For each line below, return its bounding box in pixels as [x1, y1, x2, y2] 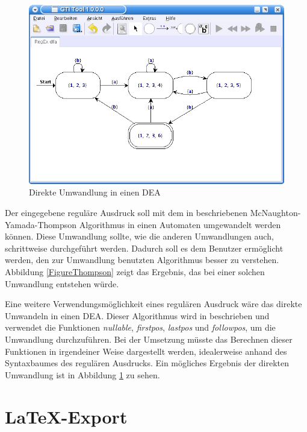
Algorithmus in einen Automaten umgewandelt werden [79, 218, 281, 230]
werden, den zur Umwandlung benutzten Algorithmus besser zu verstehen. [5, 253, 279, 266]
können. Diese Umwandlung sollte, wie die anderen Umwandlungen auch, [5, 230, 274, 243]
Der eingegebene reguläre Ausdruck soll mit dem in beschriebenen [5, 206, 248, 219]
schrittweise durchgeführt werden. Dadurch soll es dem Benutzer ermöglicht [5, 241, 284, 254]
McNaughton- [250, 206, 301, 219]
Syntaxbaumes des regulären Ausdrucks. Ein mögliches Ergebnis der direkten [5, 357, 290, 369]
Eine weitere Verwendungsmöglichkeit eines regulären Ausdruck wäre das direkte [5, 297, 302, 310]
